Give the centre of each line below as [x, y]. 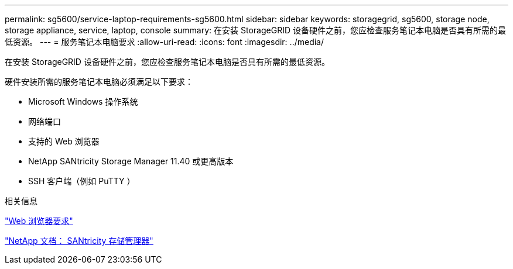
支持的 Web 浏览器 [64, 141]
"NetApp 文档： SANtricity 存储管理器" [79, 241]
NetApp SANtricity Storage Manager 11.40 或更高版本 [131, 161]
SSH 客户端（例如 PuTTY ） [82, 181]
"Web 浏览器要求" [39, 221]
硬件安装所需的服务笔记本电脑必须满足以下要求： [99, 82]
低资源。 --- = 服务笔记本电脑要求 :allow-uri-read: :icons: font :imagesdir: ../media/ [165, 42]
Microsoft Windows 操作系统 [83, 101]
